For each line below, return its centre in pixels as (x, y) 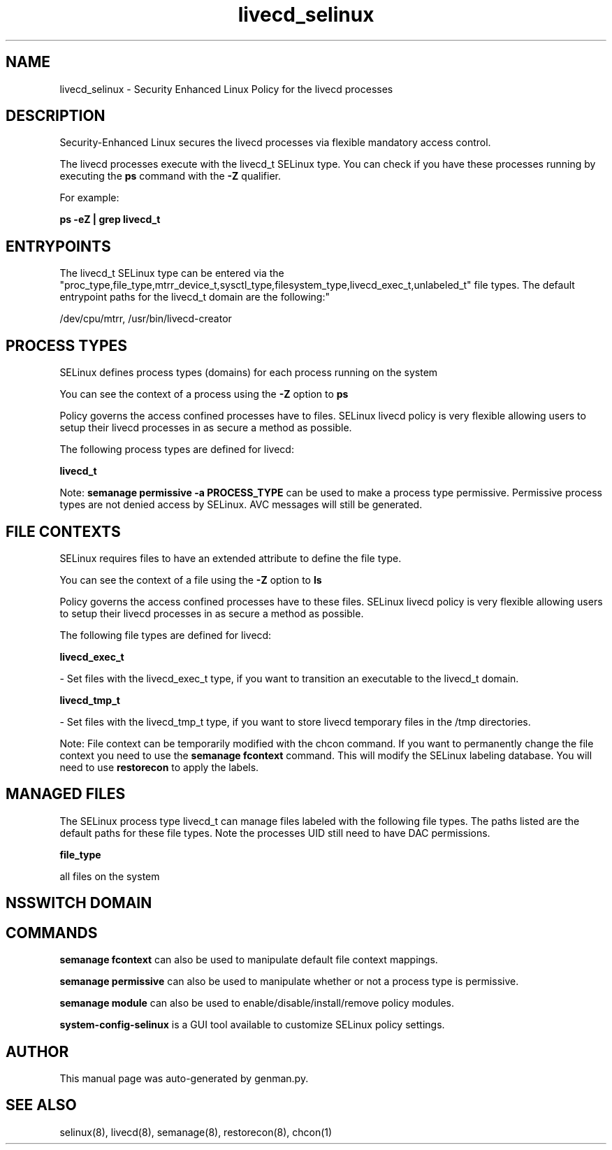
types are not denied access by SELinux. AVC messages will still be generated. (241, 505)
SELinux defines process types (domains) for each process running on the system (249, 373)
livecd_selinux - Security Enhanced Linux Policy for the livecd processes (226, 89)
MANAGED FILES (66, 794)
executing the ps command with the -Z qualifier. (170, 176)
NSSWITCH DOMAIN (79, 903)
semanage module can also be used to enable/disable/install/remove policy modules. (257, 1003)
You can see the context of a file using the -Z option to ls (191, 580)
